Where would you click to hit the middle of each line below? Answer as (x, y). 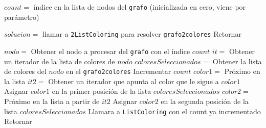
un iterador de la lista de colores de (60, 61)
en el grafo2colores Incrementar (119, 71)
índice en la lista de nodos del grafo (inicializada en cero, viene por (140, 7)
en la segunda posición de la (205, 101)
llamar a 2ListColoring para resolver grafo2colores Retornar (142, 34)
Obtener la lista (237, 61)
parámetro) (22, 17)
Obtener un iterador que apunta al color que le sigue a (134, 81)
